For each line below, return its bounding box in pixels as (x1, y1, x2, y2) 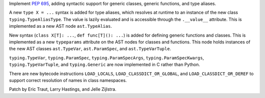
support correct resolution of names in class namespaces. (9, 77, 127, 83)
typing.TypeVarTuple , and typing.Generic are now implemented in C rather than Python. (9, 61, 200, 68)
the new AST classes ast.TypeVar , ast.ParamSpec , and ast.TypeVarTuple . (9, 46, 171, 52)
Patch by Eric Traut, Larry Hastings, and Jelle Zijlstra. (9, 86, 117, 92)
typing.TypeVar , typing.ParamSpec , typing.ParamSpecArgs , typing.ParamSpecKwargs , (9, 55, 204, 60)
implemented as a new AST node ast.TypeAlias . (9, 23, 112, 29)
